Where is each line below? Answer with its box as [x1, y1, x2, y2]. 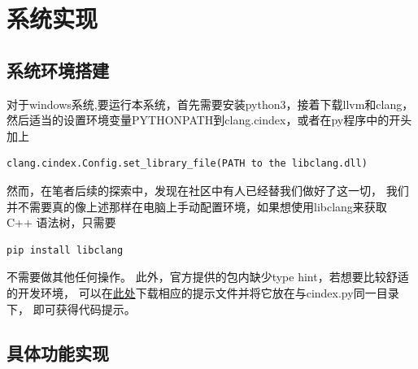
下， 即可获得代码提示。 [7, 300, 136, 317]
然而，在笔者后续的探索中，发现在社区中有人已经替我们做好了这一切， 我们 [7, 181, 409, 198]
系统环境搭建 [7, 57, 109, 82]
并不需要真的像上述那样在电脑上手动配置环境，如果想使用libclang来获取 [7, 198, 387, 215]
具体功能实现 [7, 340, 109, 365]
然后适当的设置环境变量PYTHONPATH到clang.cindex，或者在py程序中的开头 [7, 111, 412, 128]
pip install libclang [7, 244, 124, 256]
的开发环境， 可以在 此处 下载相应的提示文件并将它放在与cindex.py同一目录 [7, 284, 399, 301]
